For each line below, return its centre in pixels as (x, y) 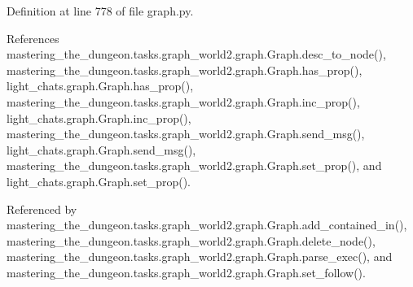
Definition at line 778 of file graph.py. (100, 11)
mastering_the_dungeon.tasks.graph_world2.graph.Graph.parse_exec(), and (200, 257)
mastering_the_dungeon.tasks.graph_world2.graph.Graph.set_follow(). (186, 272)
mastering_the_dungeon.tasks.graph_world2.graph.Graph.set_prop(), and (194, 165)
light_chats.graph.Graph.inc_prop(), (99, 117)
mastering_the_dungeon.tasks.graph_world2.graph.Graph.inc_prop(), (183, 101)
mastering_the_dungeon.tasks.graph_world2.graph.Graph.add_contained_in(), (207, 225)
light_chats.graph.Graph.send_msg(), (101, 149)
